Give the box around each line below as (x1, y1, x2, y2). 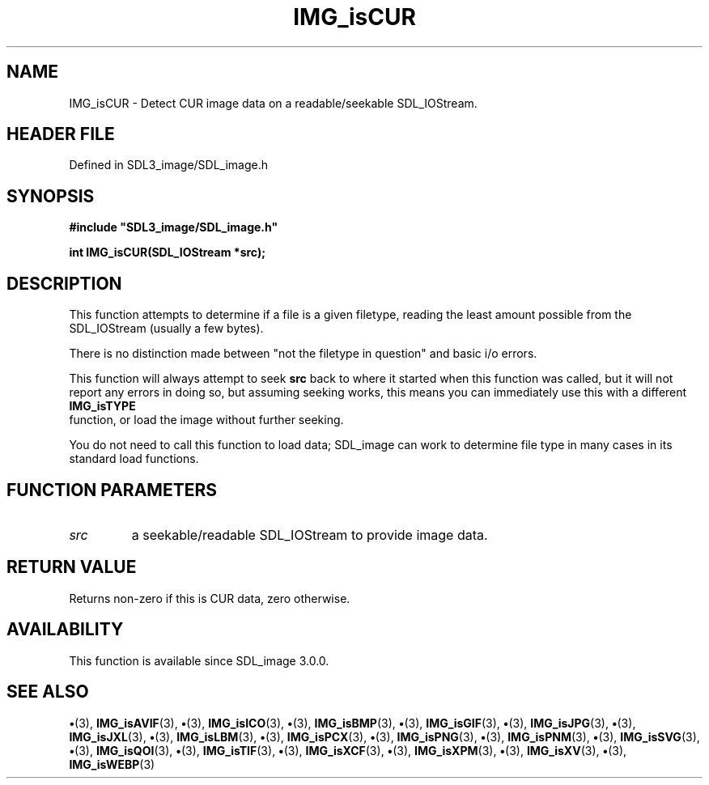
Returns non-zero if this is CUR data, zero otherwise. (69, 591, 350, 605)
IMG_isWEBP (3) (69, 757, 155, 771)
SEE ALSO (6, 681, 89, 702)
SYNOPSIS (6, 185, 95, 206)
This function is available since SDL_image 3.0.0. (69, 653, 329, 668)
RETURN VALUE (6, 557, 137, 578)
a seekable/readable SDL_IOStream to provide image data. (131, 526, 488, 543)
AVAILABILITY (6, 619, 124, 640)
